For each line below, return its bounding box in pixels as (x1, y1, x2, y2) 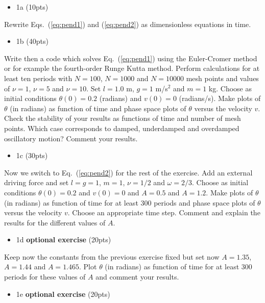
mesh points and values (186, 72, 259, 83)
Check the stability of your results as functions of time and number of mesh (4, 113, 241, 123)
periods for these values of (4, 271, 86, 282)
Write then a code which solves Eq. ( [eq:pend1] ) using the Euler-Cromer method (4, 53, 257, 63)
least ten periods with (4, 72, 73, 83)
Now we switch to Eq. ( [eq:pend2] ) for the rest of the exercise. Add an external (4, 167, 253, 178)
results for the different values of (4, 217, 106, 228)
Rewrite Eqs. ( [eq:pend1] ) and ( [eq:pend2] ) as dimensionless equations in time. (4, 18, 251, 29)
